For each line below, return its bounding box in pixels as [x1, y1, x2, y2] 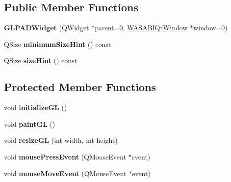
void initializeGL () [4, 102, 67, 113]
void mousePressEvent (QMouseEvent [4, 151, 126, 161]
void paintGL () [4, 118, 55, 129]
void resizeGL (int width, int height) [4, 135, 118, 145]
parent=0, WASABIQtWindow [95, 23, 188, 33]
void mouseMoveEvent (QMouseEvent [4, 168, 127, 178]
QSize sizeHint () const [4, 55, 77, 66]
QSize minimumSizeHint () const [4, 39, 111, 49]
